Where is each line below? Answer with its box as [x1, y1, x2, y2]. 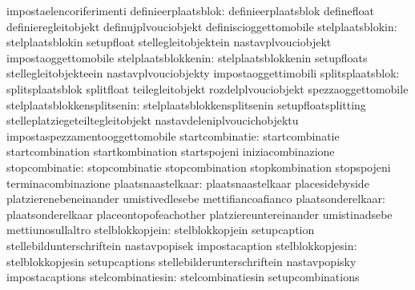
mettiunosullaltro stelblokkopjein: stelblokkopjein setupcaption [6, 221, 315, 238]
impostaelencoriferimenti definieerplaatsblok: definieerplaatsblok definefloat [6, 2, 374, 18]
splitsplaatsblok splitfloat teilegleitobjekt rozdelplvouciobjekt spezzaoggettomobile [6, 80, 409, 97]
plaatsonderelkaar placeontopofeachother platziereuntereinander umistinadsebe [6, 205, 393, 222]
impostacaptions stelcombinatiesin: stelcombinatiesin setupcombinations [6, 268, 360, 285]
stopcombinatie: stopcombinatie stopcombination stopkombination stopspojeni [6, 158, 391, 175]
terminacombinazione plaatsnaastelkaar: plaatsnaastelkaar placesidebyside [6, 174, 369, 191]
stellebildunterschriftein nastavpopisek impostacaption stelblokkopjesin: [6, 236, 357, 253]
